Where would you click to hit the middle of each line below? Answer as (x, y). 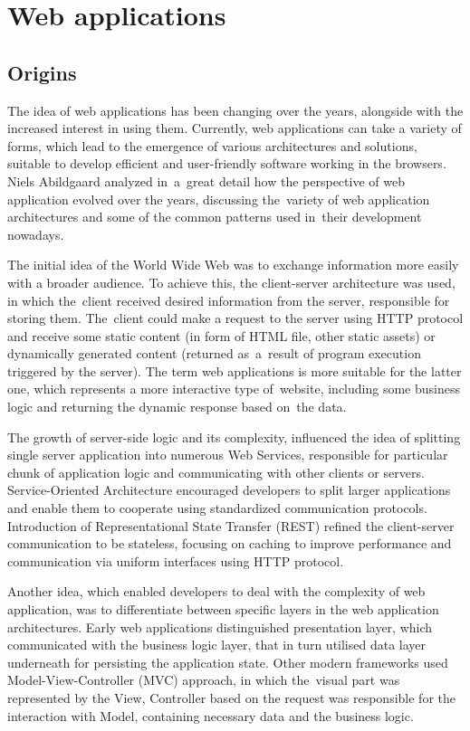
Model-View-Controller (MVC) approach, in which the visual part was (204, 680)
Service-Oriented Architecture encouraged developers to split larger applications (229, 490)
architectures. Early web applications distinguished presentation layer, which (220, 627)
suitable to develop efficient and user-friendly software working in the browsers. (227, 163)
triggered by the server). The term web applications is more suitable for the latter (235, 370)
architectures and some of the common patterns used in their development (215, 217)
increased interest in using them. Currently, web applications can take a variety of (235, 128)
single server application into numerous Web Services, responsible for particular (228, 455)
